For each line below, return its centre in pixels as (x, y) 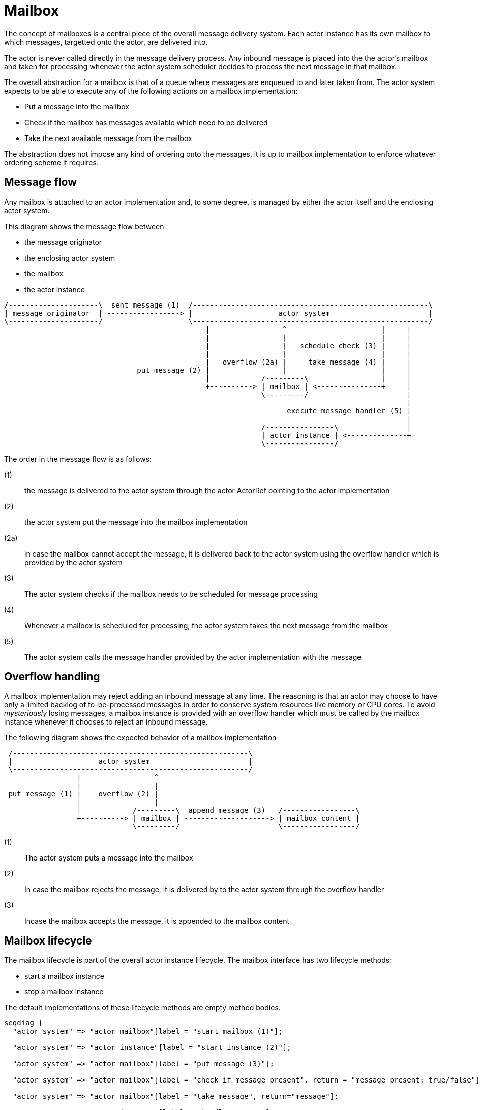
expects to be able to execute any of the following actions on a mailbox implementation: (151, 91)
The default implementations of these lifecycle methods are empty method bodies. (142, 1008)
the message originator (63, 242)
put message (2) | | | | (274, 370)
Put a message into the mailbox (77, 106)
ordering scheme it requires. (51, 162)
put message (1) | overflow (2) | (83, 794)
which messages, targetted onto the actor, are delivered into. (106, 42)
